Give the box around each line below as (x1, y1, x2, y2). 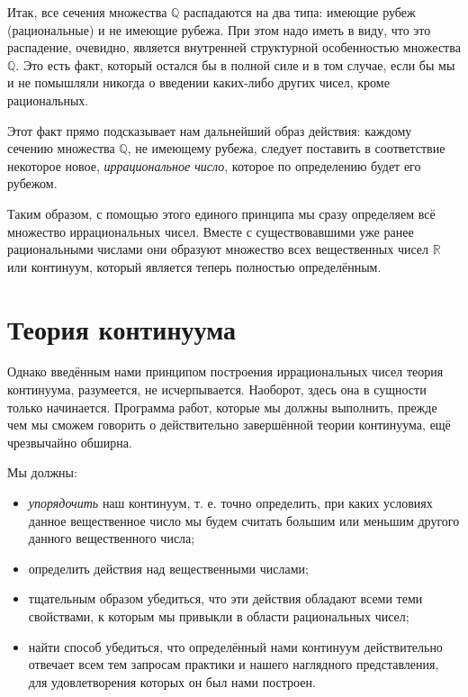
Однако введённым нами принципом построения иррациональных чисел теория (7, 362, 444, 381)
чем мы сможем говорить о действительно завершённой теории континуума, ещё (7, 415, 451, 434)
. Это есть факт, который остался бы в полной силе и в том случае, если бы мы (15, 55, 455, 74)
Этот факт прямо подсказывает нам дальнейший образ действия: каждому (7, 121, 412, 140)
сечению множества (7, 139, 115, 158)
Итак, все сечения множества (7, 3, 167, 21)
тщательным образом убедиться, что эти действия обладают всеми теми (28, 589, 423, 608)
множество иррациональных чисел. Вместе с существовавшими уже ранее (7, 222, 414, 240)
